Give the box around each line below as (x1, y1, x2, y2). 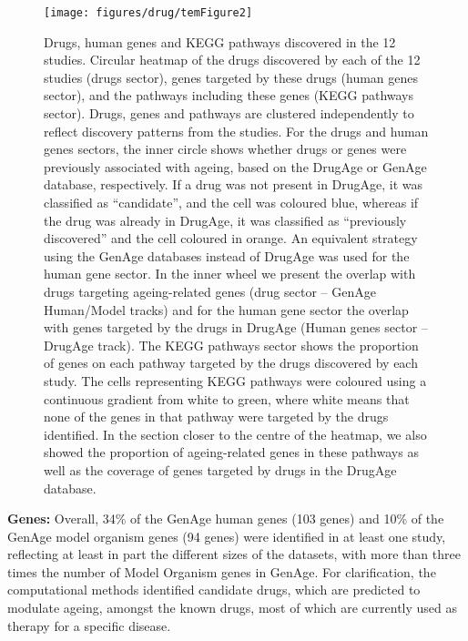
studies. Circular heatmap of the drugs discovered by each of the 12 (44, 50, 421, 69)
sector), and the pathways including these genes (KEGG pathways (44, 86, 414, 105)
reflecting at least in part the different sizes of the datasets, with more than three (7, 544, 461, 564)
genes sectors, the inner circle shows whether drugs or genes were (44, 139, 407, 158)
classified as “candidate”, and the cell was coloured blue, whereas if (44, 193, 419, 211)
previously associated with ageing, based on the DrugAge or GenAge (44, 157, 427, 176)
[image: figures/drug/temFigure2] (44, 6, 253, 19)
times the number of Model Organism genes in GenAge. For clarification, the (7, 562, 436, 581)
